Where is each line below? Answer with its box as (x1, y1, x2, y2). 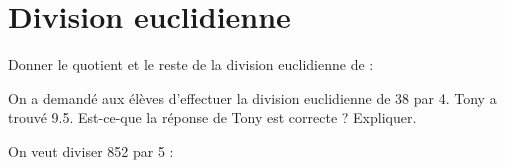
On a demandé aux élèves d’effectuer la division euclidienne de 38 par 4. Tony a (8, 87, 497, 108)
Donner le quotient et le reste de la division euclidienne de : (8, 54, 374, 75)
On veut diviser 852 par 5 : (8, 140, 174, 161)
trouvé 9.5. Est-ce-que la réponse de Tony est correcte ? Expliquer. (8, 107, 417, 128)
